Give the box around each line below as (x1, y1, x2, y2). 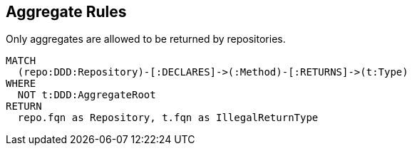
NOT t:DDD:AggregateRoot (17, 89, 156, 101)
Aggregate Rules (6, 3, 127, 21)
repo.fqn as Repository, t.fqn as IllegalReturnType (17, 112, 319, 124)
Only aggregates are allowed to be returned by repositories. (6, 33, 286, 46)
